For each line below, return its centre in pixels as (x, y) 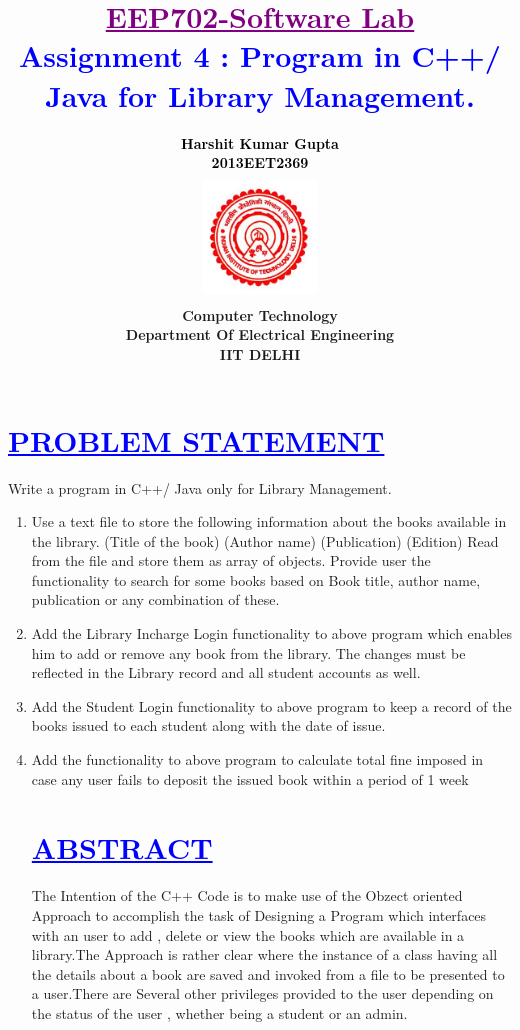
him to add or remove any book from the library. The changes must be (248, 652)
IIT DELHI (260, 353)
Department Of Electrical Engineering (260, 334)
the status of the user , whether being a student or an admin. (219, 1012)
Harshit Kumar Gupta (260, 142)
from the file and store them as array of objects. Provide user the (231, 560)
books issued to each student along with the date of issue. (208, 725)
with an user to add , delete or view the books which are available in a (248, 934)
